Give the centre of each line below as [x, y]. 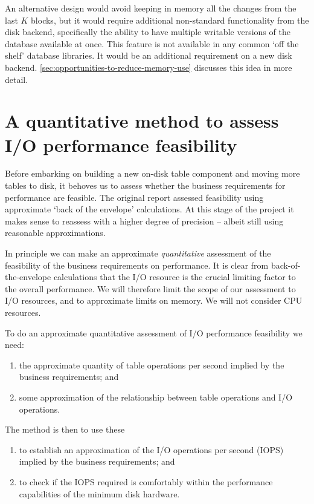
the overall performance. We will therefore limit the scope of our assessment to [150, 288]
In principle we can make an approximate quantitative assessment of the [138, 253]
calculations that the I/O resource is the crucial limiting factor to [175, 277]
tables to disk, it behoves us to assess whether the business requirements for [145, 185]
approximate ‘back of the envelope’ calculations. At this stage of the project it [149, 209]
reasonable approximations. [55, 233]
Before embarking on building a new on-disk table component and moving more [152, 173]
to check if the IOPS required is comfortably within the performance [146, 481]
